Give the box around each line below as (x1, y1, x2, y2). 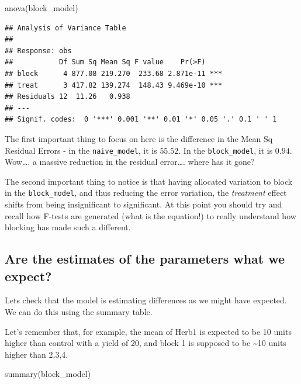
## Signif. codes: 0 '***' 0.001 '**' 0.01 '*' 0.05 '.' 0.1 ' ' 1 (5, 115, 277, 124)
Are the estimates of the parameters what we (5, 250, 285, 268)
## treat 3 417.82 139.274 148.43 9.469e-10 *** (5, 81, 223, 89)
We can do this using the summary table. (5, 306, 153, 317)
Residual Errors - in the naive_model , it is (5, 144, 157, 156)
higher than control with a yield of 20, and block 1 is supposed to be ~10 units (5, 337, 286, 349)
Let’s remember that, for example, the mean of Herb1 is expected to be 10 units (5, 325, 292, 337)
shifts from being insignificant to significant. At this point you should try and (5, 198, 282, 210)
